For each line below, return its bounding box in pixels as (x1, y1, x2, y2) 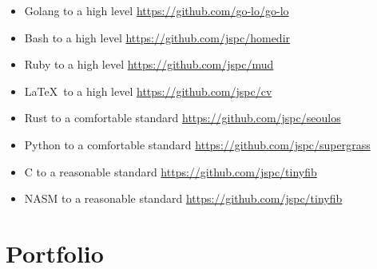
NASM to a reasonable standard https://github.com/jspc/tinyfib (24, 190, 343, 207)
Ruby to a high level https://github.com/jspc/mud (24, 56, 274, 73)
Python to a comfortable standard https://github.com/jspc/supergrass (24, 136, 371, 152)
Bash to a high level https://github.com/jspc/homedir (24, 29, 291, 45)
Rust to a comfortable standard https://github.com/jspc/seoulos (24, 109, 341, 126)
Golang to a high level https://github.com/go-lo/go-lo (24, 2, 289, 18)
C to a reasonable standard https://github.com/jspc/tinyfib (24, 163, 317, 180)
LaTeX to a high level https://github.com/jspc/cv (24, 82, 272, 99)
